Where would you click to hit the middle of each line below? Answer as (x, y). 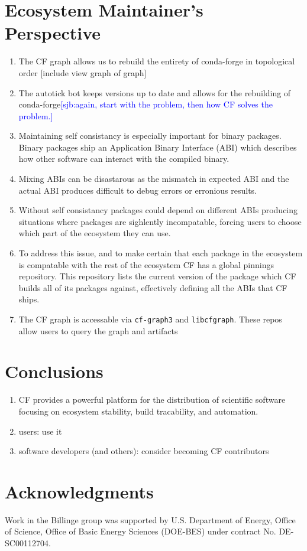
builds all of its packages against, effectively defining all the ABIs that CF (153, 287)
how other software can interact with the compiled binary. (124, 159)
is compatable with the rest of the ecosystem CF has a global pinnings (146, 264)
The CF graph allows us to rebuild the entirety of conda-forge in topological (157, 61)
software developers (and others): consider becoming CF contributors (144, 451)
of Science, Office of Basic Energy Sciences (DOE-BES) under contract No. (140, 531)
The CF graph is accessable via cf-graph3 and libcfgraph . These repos (150, 319)
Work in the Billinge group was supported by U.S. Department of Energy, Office (150, 519)
